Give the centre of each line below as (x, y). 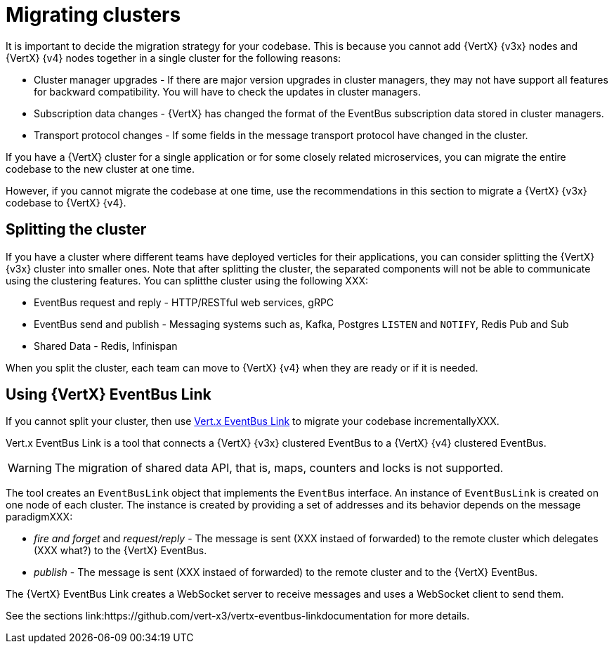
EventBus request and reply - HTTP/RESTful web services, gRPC (184, 302)
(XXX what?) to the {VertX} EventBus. (120, 551)
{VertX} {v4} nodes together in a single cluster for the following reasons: (174, 58)
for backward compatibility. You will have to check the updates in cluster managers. (227, 91)
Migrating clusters (93, 15)
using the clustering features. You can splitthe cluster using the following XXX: (187, 280)
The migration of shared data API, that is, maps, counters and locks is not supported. (279, 468)
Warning (30, 468)
